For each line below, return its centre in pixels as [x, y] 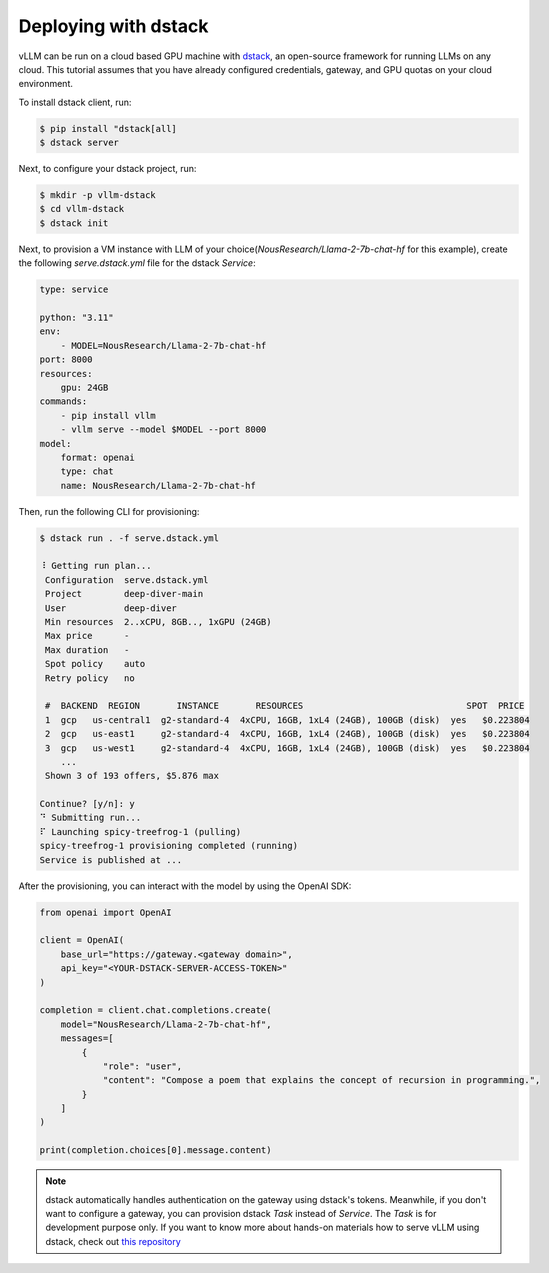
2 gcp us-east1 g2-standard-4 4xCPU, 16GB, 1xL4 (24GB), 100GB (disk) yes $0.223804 [287, 734]
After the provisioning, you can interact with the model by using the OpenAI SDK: [185, 886]
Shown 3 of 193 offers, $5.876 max [132, 776]
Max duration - [87, 649]
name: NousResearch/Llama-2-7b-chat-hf [158, 485]
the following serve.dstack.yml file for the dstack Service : [137, 263]
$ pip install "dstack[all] [108, 128]
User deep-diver [111, 608]
